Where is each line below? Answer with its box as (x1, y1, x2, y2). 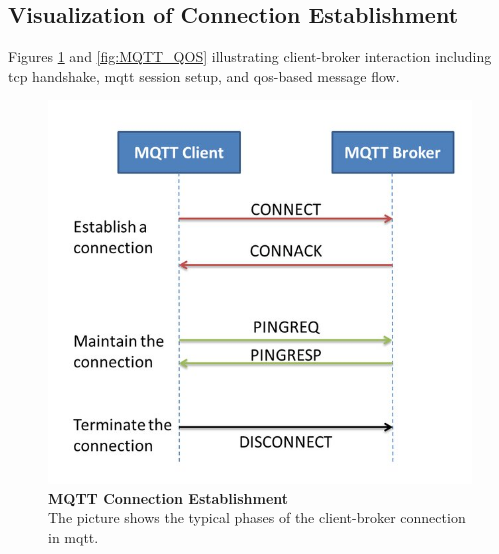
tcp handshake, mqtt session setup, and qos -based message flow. (8, 65, 400, 86)
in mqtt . (48, 526, 99, 547)
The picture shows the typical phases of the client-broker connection (48, 507, 466, 528)
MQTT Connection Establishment (48, 487, 289, 508)
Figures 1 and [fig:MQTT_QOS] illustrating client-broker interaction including (8, 46, 492, 67)
